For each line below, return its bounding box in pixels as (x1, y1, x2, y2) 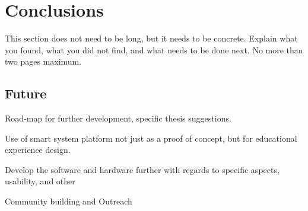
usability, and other (5, 175, 75, 187)
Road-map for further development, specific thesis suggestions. (5, 112, 231, 124)
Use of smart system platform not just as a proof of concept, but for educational (5, 132, 297, 144)
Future (5, 84, 47, 103)
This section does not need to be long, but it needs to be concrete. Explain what (5, 32, 298, 44)
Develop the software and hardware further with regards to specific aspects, (5, 163, 280, 175)
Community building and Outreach (5, 195, 132, 207)
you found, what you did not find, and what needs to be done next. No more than (5, 43, 303, 56)
